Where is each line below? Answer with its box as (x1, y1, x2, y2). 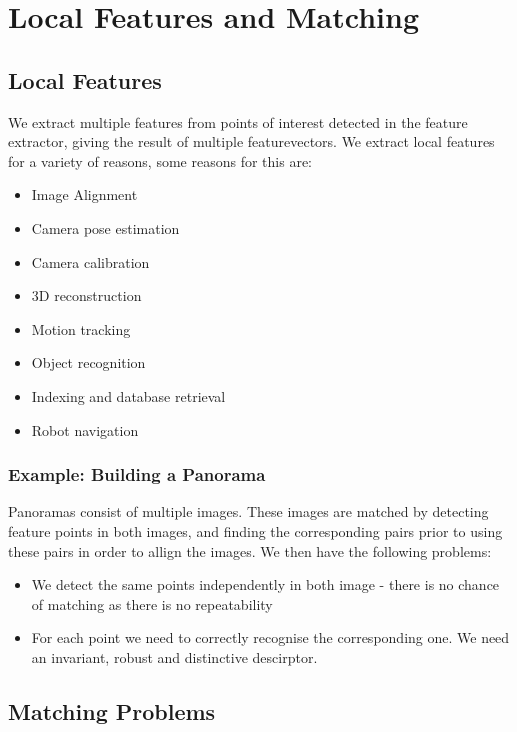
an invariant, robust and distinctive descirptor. (31, 646, 318, 667)
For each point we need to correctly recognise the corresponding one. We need (31, 627, 510, 648)
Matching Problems (8, 695, 216, 726)
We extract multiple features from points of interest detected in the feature (8, 111, 468, 132)
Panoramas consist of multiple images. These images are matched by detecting (8, 501, 489, 522)
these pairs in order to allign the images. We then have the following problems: (8, 540, 492, 561)
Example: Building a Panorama (8, 462, 266, 487)
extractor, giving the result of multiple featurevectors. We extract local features (8, 131, 495, 152)
